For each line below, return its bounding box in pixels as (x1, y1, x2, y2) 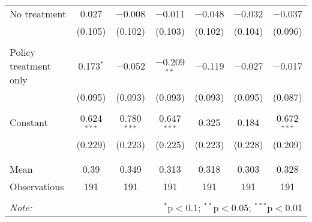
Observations (10, 179, 64, 193)
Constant (10, 115, 48, 130)
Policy (10, 45, 35, 59)
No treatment (10, 7, 67, 20)
